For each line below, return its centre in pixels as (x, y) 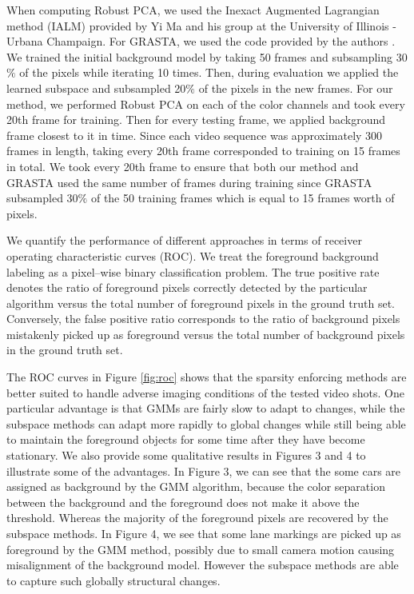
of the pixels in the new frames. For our (296, 88)
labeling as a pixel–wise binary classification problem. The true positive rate (193, 271)
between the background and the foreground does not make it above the (183, 502)
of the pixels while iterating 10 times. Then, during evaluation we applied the (209, 72)
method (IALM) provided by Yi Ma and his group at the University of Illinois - (201, 25)
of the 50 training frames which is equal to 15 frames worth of (243, 198)
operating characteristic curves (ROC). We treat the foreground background (193, 255)
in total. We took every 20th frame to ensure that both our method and (183, 166)
